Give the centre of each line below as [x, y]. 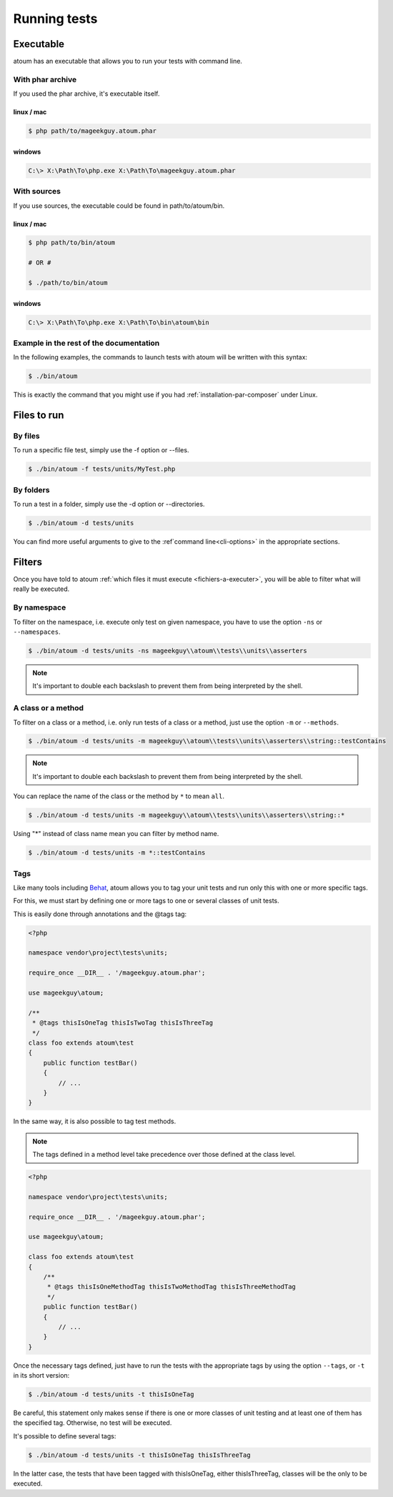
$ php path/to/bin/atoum [72, 243]
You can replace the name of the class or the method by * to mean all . [119, 796]
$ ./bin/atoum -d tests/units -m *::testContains [117, 853]
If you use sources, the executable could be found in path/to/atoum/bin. [119, 205]
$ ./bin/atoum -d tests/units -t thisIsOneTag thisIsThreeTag [139, 1455]
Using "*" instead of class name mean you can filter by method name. [116, 834]
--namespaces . [37, 632]
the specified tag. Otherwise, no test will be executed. [93, 1423]
